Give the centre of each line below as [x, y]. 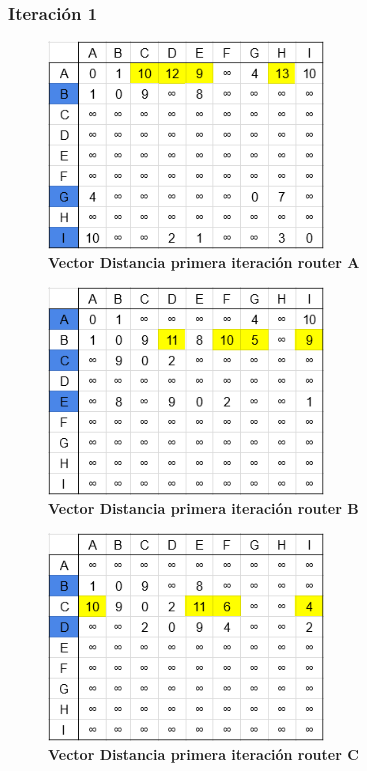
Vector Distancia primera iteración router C [203, 754]
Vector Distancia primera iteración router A [204, 262]
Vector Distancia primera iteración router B [203, 508]
